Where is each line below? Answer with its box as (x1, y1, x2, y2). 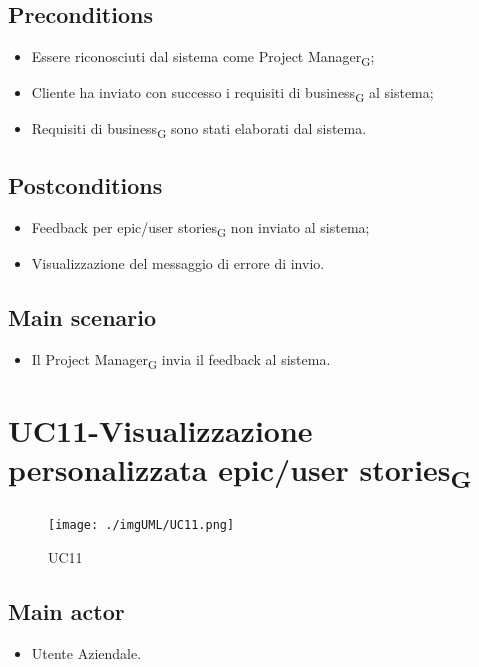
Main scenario (8, 301, 157, 332)
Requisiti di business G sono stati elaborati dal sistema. (31, 118, 367, 142)
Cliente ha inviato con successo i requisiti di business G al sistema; (31, 82, 434, 106)
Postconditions (8, 169, 163, 200)
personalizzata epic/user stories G (8, 449, 472, 495)
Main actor (8, 595, 125, 626)
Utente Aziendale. (31, 642, 142, 663)
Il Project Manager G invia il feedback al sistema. (31, 348, 331, 372)
